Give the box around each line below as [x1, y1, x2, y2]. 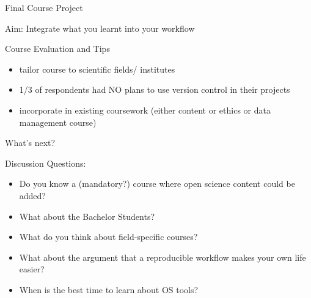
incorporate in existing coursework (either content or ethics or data [19, 103, 271, 116]
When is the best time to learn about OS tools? [19, 283, 199, 296]
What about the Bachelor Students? [19, 209, 155, 222]
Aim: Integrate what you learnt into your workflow [5, 21, 195, 34]
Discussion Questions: [5, 156, 86, 169]
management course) [19, 115, 97, 128]
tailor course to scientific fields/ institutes [19, 62, 175, 75]
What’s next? [5, 136, 56, 149]
